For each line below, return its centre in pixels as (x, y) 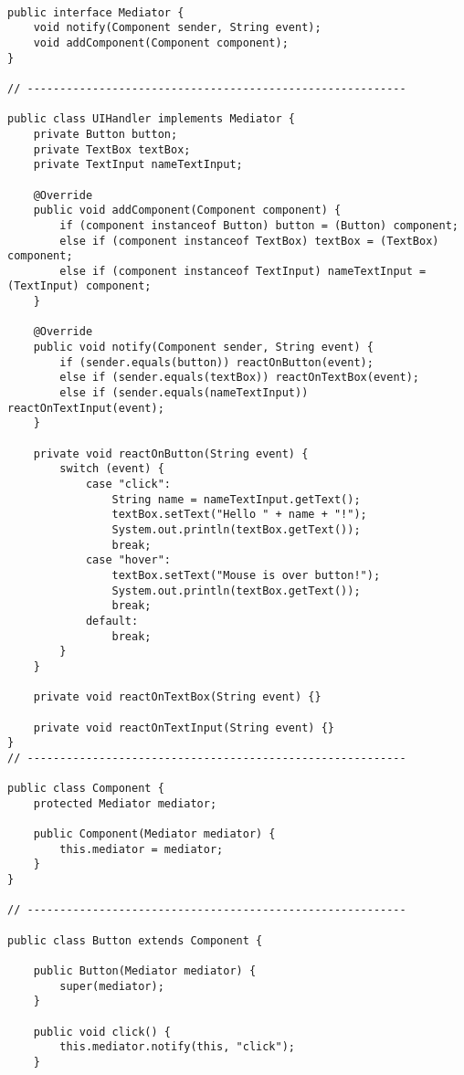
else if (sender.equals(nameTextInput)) (184, 393)
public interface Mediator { (96, 12)
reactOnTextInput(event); (86, 408)
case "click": (128, 484)
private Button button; (105, 134)
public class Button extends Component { (135, 940)
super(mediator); (112, 986)
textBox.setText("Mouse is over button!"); (246, 575)
